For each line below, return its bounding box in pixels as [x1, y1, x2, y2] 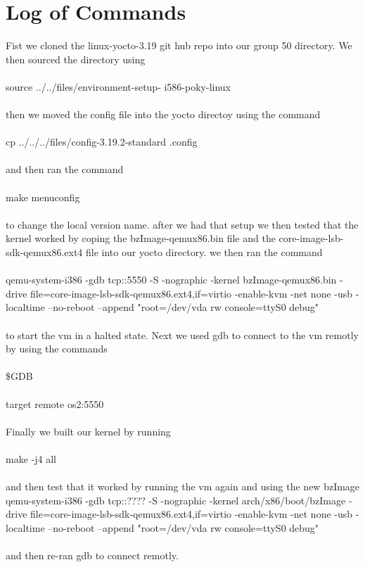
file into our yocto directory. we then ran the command [86, 245, 323, 260]
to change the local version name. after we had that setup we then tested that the [6, 217, 359, 231]
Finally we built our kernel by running [6, 423, 171, 438]
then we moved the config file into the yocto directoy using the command [6, 107, 321, 122]
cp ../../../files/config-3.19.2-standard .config [6, 134, 198, 149]
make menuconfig [6, 189, 80, 204]
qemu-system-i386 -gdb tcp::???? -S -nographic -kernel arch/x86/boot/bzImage [6, 492, 346, 507]
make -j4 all [6, 451, 56, 466]
